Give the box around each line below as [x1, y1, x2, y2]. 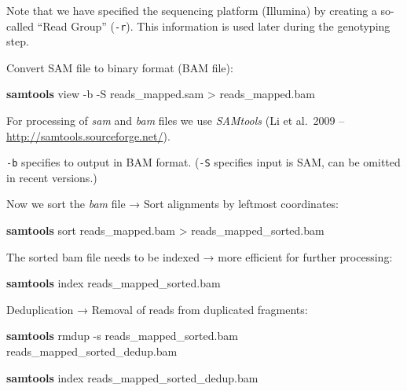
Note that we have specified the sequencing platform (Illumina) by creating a [6, 2, 377, 18]
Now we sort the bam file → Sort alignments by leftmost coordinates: [6, 195, 339, 212]
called [6, 17, 34, 34]
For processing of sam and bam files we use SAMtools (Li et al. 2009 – [6, 112, 345, 129]
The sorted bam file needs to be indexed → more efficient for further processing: [6, 248, 393, 265]
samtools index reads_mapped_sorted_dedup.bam [6, 369, 258, 386]
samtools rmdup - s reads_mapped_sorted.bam [6, 327, 238, 344]
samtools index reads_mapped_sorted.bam [6, 275, 221, 291]
